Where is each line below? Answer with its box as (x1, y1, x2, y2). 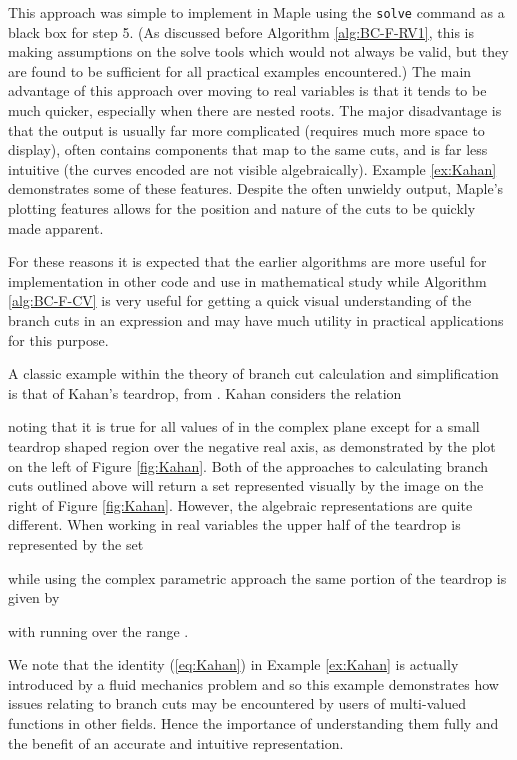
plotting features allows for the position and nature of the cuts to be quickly (8, 198, 476, 218)
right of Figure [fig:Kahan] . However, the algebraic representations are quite (8, 494, 473, 515)
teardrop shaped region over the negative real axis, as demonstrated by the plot (8, 435, 496, 456)
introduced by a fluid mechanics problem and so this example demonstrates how (8, 673, 499, 694)
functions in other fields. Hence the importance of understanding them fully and (8, 713, 499, 734)
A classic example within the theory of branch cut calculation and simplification (8, 363, 499, 384)
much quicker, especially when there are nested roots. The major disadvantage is (8, 100, 502, 121)
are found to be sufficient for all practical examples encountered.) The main (8, 60, 472, 81)
